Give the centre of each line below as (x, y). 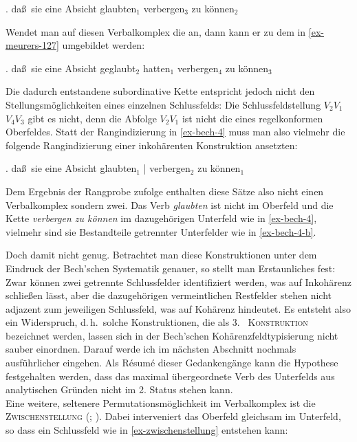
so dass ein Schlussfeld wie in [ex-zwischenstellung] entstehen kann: (147, 430)
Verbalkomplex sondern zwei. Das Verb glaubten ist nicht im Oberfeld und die (170, 205)
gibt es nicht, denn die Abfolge (92, 118)
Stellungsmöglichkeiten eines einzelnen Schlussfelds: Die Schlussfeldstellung (163, 104)
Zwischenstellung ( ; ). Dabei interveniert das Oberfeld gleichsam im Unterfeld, (173, 416)
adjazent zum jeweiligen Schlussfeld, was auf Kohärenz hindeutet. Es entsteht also (178, 308)
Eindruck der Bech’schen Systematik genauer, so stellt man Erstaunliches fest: (171, 268)
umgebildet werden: (104, 45)
